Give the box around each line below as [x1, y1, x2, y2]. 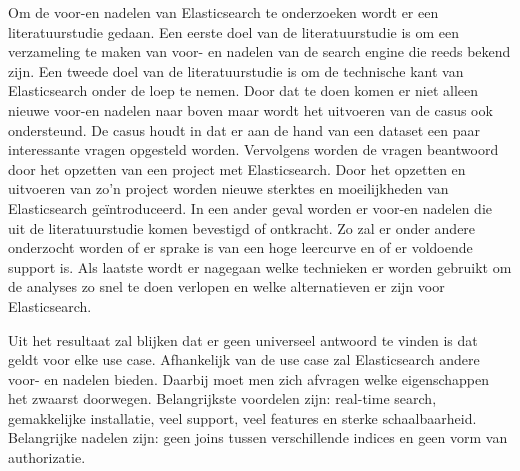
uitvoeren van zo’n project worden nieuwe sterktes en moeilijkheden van [8, 178, 449, 199]
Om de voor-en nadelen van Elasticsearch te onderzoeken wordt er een [8, 2, 439, 22]
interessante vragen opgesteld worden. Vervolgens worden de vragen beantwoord [8, 139, 499, 160]
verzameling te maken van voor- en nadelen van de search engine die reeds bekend [8, 41, 511, 62]
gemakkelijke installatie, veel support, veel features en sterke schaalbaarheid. [8, 407, 477, 428]
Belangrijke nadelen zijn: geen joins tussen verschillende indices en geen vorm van [8, 427, 508, 448]
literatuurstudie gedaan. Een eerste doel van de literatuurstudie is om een [8, 21, 460, 42]
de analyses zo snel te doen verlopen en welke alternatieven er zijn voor [8, 276, 445, 297]
